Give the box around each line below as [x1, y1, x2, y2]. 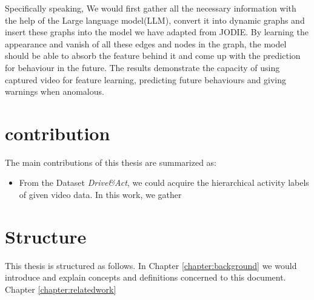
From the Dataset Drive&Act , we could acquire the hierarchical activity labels [19, 176, 309, 189]
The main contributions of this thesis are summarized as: [5, 155, 217, 168]
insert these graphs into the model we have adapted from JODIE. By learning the [5, 26, 309, 38]
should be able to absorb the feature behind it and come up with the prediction [5, 49, 301, 62]
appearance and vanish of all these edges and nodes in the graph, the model [5, 37, 287, 50]
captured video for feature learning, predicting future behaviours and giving [5, 73, 287, 86]
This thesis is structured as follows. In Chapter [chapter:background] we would [5, 259, 297, 271]
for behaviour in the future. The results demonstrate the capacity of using [5, 61, 280, 73]
